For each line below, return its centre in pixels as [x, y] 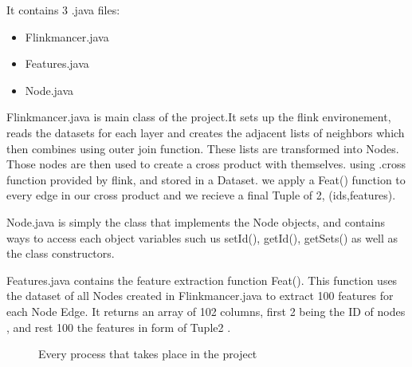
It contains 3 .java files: [63, 10]
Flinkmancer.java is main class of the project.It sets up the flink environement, [199, 117]
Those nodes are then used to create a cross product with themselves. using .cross [206, 164]
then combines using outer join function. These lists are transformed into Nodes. [203, 148]
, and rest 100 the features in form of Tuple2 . [119, 327]
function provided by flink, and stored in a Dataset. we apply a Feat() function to [206, 179]
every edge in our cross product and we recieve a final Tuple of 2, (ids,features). [201, 195]
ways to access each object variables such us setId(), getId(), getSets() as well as [202, 237]
